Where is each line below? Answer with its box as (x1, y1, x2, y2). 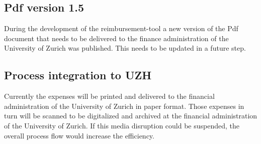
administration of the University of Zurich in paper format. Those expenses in (4, 100, 244, 111)
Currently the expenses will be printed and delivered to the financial (4, 91, 215, 101)
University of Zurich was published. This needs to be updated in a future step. (4, 43, 246, 53)
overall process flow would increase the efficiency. (4, 130, 154, 140)
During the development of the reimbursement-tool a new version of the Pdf (4, 23, 238, 34)
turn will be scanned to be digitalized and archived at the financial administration (4, 110, 257, 121)
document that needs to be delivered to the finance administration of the (4, 33, 229, 43)
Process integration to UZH (4, 67, 152, 83)
